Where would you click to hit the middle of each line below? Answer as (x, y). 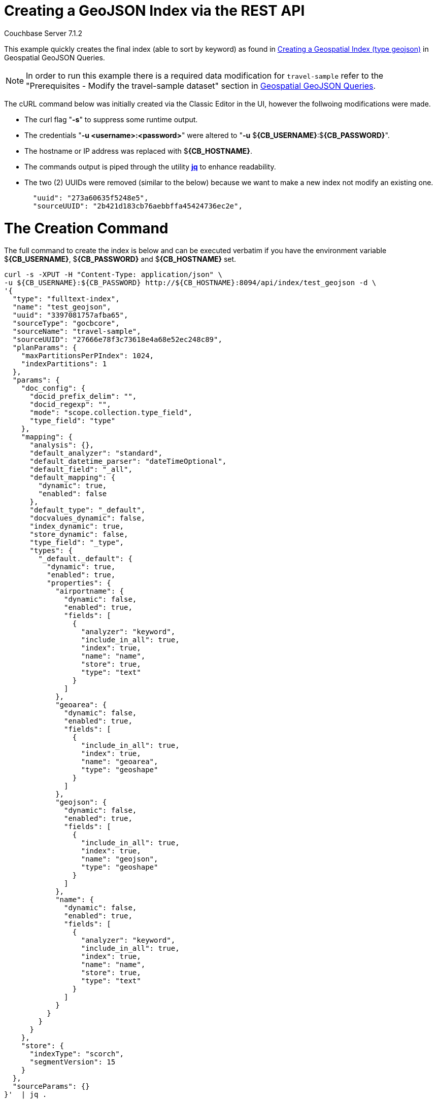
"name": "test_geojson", (62, 307)
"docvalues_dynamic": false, (88, 518)
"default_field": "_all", (81, 470)
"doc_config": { (53, 388)
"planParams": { (45, 348)
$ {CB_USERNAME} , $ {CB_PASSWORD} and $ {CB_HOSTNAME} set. (120, 259)
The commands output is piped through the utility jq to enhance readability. (150, 166)
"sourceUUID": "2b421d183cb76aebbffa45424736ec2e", (138, 206)
